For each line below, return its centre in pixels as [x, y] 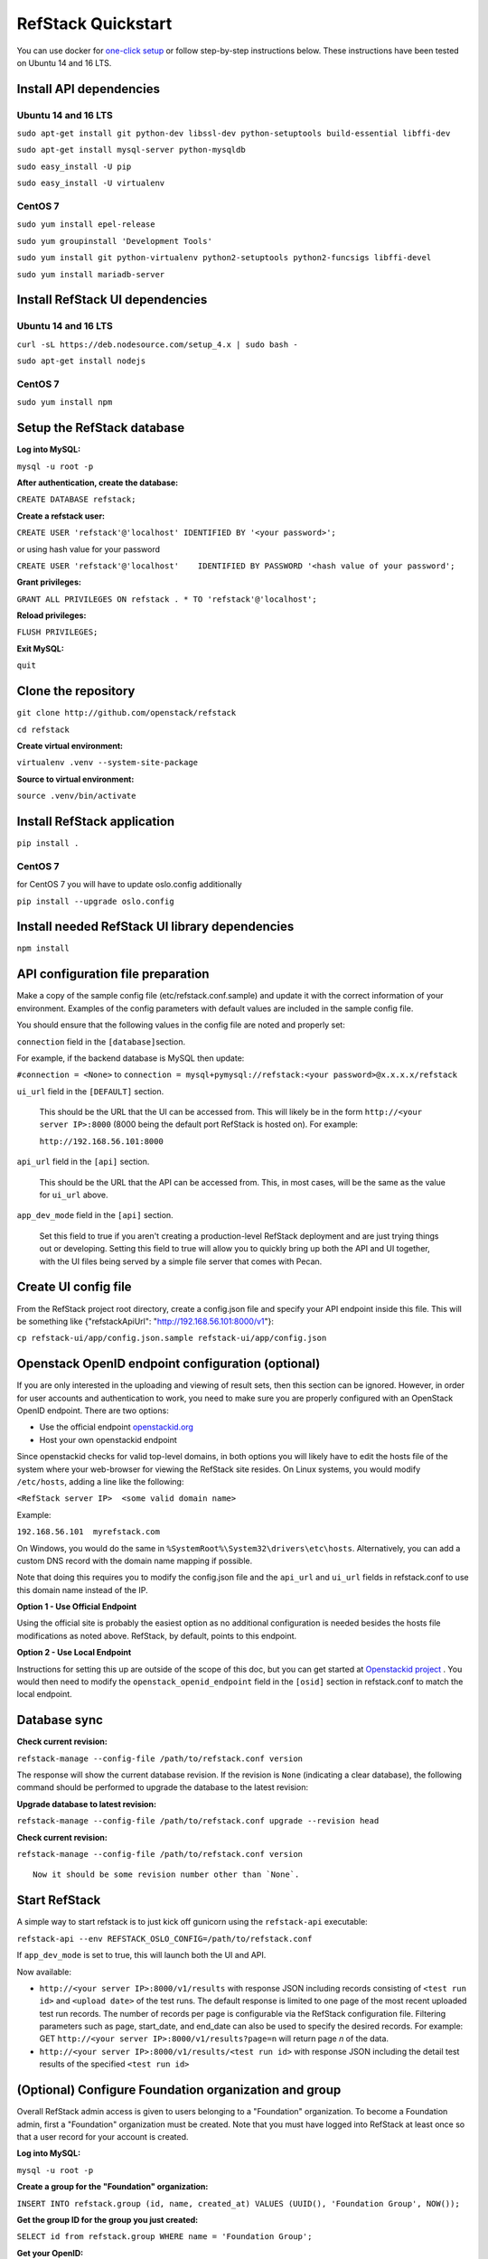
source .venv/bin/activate [76, 796]
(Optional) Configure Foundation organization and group [179, 2090]
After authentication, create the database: [98, 483]
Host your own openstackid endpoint [108, 1439]
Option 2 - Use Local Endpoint [74, 1653]
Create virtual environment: [70, 745]
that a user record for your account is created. [103, 2136]
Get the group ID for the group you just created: [108, 2219]
